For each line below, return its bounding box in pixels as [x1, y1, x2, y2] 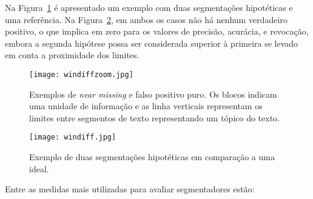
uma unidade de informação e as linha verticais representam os [29, 99, 263, 112]
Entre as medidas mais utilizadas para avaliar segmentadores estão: [5, 183, 255, 195]
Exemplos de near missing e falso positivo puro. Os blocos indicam [29, 87, 277, 100]
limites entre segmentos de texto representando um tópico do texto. [29, 111, 280, 124]
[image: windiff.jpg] [29, 133, 116, 142]
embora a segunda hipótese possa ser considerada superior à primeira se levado [5, 36, 298, 49]
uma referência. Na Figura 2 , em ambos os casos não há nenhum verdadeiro [5, 13, 288, 25]
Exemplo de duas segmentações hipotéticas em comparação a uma [29, 150, 275, 163]
